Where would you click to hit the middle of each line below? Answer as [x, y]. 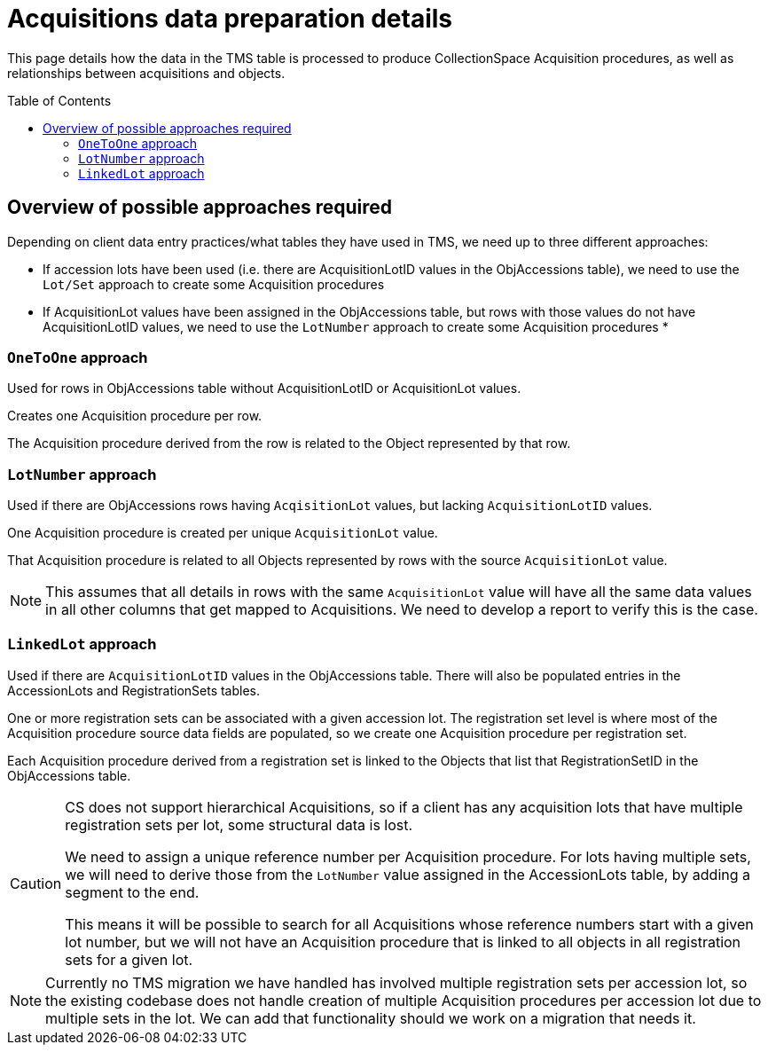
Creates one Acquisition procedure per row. [135, 416]
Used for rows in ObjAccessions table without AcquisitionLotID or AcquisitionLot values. [264, 389]
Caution [36, 883]
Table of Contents [59, 100]
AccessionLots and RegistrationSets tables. [134, 690]
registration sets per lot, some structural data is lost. [239, 824]
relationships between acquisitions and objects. [146, 73]
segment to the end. [132, 892]
